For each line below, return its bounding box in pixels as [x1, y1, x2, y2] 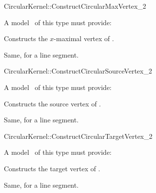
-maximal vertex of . [54, 33, 114, 44]
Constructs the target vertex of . [4, 163, 100, 173]
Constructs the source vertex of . [4, 98, 101, 108]
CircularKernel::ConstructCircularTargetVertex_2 [4, 131, 153, 141]
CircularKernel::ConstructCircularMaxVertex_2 [4, 1, 146, 11]
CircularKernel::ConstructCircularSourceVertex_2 [4, 66, 152, 76]
